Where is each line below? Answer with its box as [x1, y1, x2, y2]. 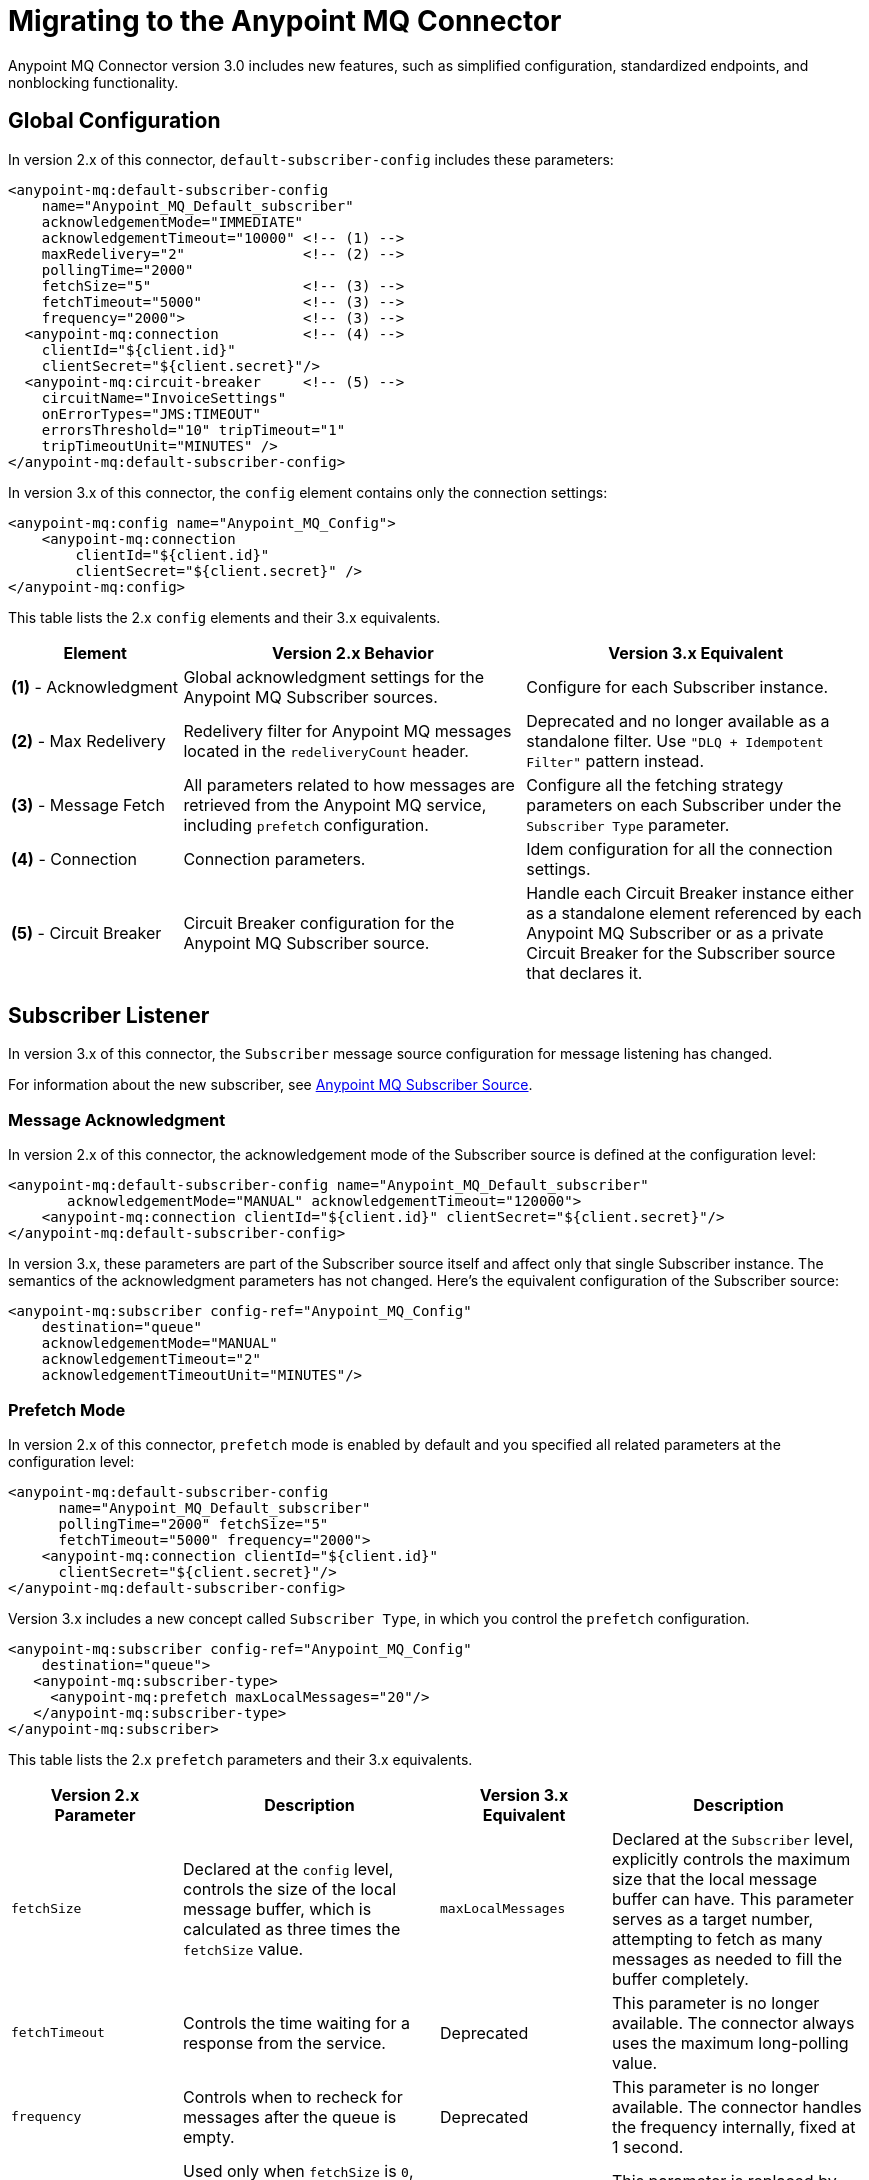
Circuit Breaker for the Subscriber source [526, 942, 836, 963]
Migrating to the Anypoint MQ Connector [8, 4, 562, 38]
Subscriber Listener [8, 1003, 210, 1029]
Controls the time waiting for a [183, 2012, 410, 2033]
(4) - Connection [11, 848, 138, 869]
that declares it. [526, 962, 643, 983]
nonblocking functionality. [8, 73, 179, 91]
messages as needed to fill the [612, 1948, 843, 1969]
